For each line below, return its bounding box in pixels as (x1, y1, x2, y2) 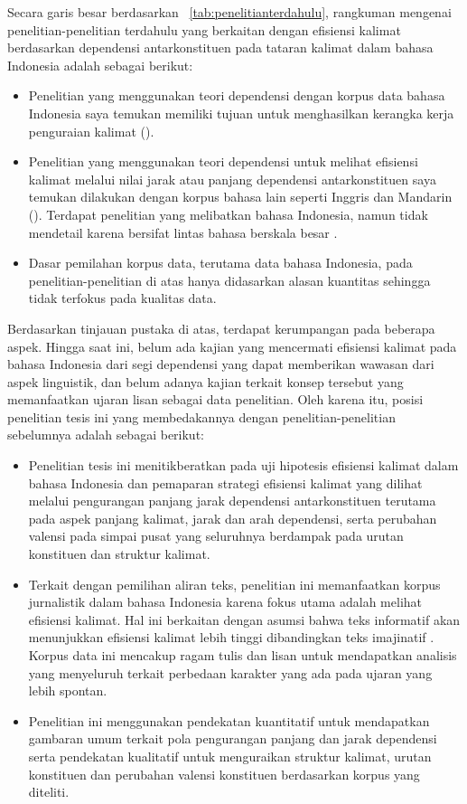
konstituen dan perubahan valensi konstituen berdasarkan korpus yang (28, 764, 420, 783)
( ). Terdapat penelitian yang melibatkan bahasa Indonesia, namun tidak (28, 204, 428, 223)
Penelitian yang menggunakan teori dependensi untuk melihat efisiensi (28, 152, 418, 171)
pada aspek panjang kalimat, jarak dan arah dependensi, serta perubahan (28, 508, 437, 527)
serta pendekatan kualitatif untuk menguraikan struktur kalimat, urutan (28, 746, 432, 765)
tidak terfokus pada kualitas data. (28, 288, 217, 307)
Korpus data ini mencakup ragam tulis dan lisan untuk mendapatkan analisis (28, 646, 457, 664)
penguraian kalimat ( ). (28, 121, 154, 140)
